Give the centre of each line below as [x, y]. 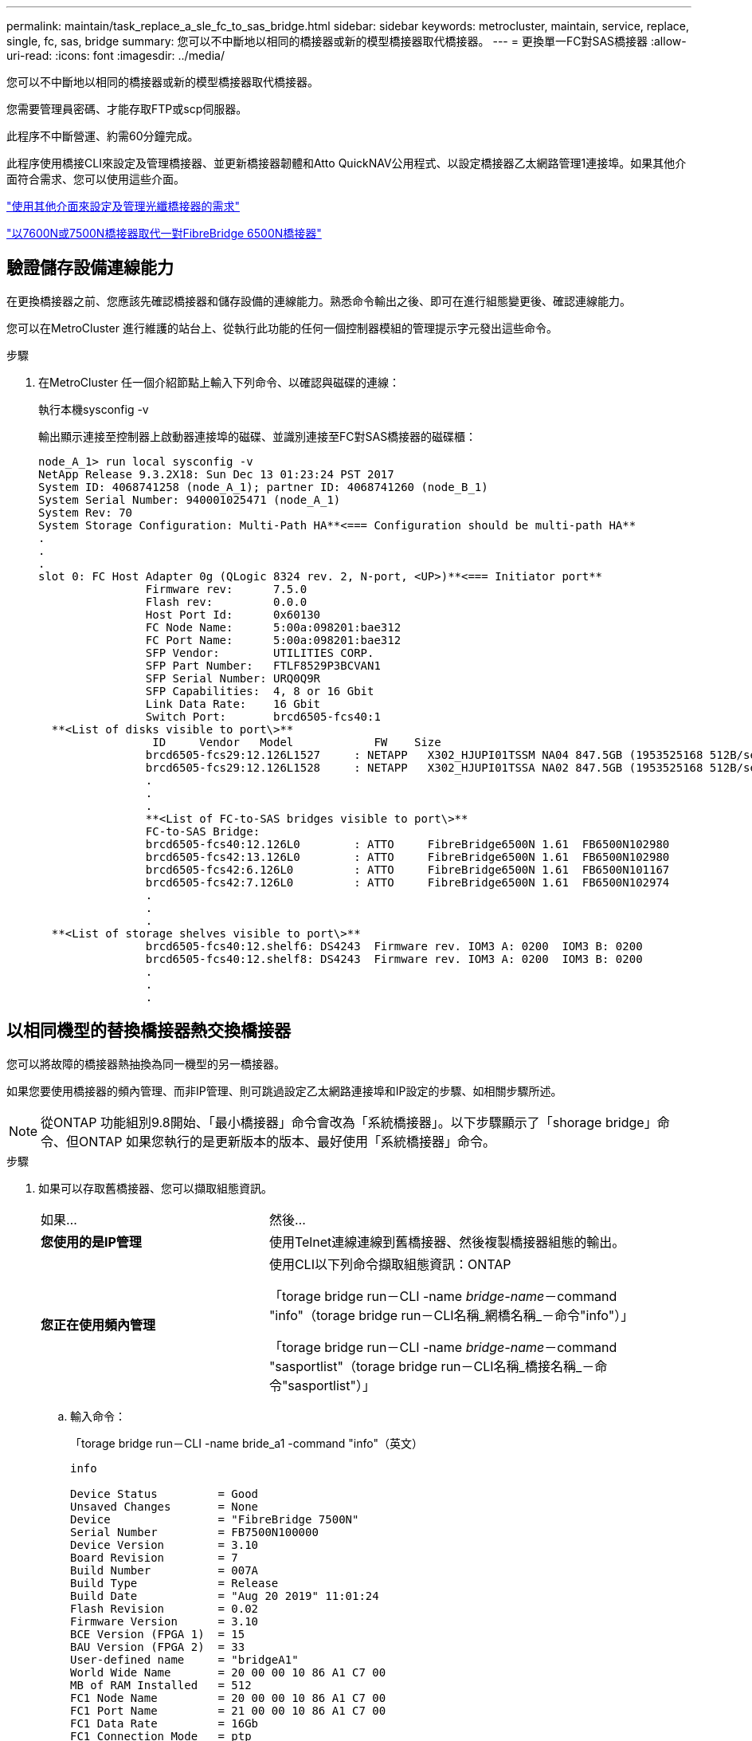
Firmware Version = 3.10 [164, 1621]
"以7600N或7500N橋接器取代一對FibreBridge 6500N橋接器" [164, 233]
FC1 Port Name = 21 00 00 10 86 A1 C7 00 [228, 1710]
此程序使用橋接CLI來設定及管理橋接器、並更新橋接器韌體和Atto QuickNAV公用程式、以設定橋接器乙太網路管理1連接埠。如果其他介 [347, 163]
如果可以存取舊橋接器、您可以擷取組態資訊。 [155, 1188]
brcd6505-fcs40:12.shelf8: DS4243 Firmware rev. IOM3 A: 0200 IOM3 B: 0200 [394, 959]
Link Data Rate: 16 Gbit [233, 703]
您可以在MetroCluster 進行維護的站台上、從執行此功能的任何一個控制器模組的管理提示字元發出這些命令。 [282, 328]
